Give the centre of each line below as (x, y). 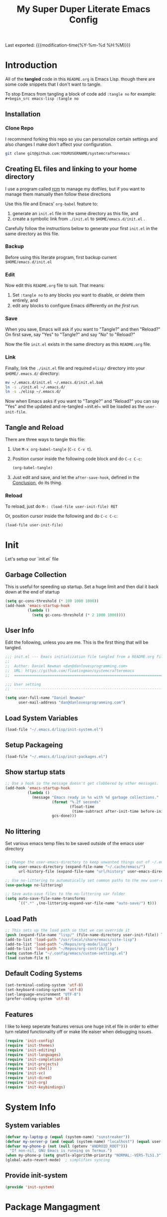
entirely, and (25, 300)
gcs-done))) (64, 816)
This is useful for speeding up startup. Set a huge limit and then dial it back (82, 587)
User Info (20, 630)
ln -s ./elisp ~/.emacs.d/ (33, 392)
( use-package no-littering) (34, 885)
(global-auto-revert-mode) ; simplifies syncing (58, 1160)
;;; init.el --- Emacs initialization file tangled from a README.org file (85, 657)
